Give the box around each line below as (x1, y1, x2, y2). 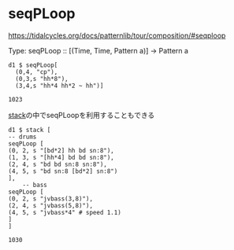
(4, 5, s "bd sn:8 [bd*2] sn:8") (8, 167, 118, 175)
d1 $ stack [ (8, 126, 51, 134)
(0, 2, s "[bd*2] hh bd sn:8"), (8, 146, 114, 154)
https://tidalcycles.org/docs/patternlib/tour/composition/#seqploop (8, 31, 226, 40)
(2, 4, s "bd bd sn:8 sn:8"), (8, 160, 108, 168)
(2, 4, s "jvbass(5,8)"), (8, 201, 93, 209)
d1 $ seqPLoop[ (8, 61, 58, 69)
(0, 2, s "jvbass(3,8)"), (8, 194, 93, 203)
